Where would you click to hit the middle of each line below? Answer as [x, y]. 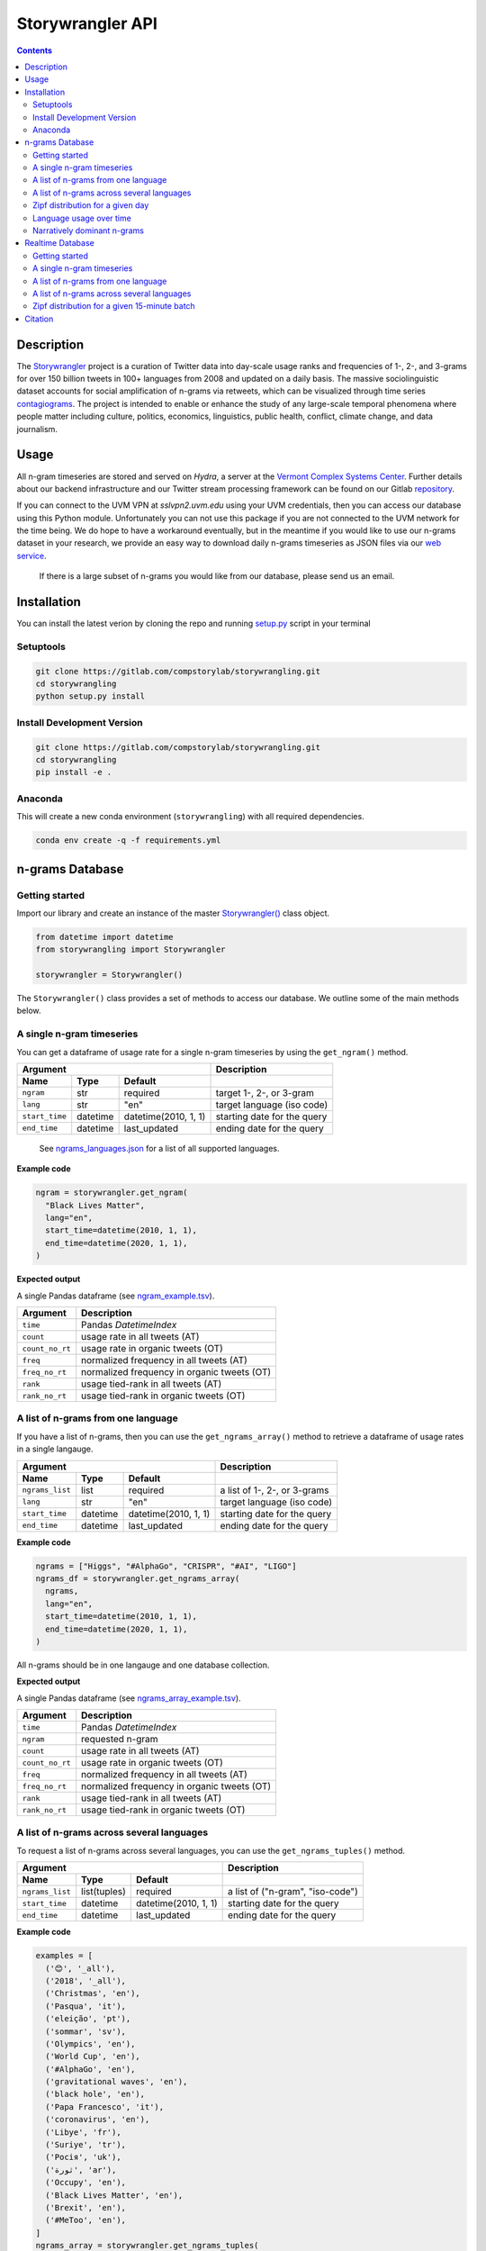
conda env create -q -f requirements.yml [128, 841]
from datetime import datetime [105, 937]
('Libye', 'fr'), [83, 2132]
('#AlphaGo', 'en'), [90, 2069]
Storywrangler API [87, 23]
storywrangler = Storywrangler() [109, 975]
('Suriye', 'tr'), [85, 2145]
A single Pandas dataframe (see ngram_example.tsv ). [116, 1296]
